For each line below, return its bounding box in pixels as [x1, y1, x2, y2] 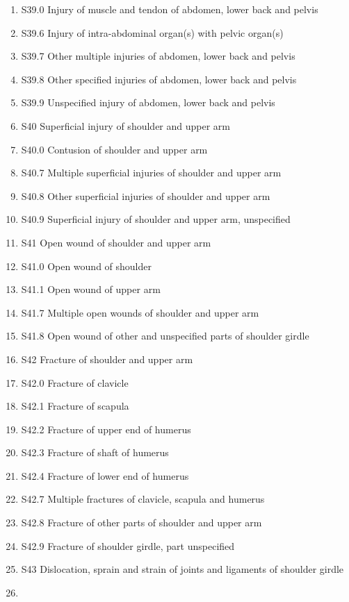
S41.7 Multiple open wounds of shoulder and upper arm [21, 305, 259, 319]
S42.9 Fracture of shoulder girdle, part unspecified [21, 538, 235, 553]
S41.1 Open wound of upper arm [21, 282, 161, 296]
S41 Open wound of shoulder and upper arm [21, 235, 211, 249]
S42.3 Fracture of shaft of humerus [21, 445, 169, 460]
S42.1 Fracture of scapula [21, 399, 129, 413]
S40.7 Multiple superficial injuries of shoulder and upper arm [21, 165, 282, 180]
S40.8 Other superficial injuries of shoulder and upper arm [21, 188, 270, 203]
